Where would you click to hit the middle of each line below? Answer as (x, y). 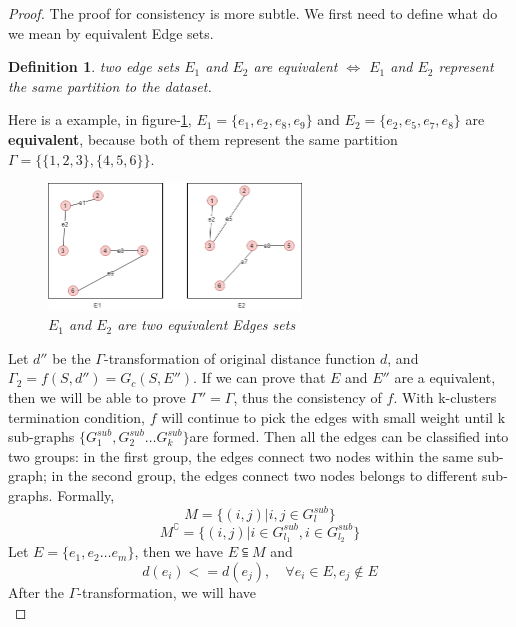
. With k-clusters (445, 396)
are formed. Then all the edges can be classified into (349, 436)
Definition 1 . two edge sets (94, 66)
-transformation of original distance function (239, 357)
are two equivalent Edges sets (206, 324)
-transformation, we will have (166, 591)
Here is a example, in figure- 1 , (100, 119)
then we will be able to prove (97, 396)
